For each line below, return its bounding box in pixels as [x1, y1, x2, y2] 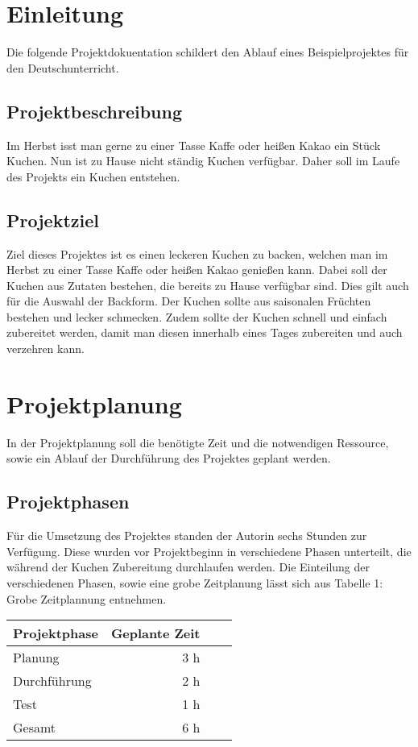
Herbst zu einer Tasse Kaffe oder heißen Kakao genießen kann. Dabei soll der [6, 261, 387, 278]
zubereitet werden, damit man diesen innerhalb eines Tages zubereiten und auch [6, 324, 403, 341]
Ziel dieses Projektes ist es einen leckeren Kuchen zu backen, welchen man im [6, 245, 388, 262]
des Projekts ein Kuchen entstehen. [6, 168, 180, 185]
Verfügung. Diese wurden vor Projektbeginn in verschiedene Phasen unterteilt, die [6, 542, 412, 559]
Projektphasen [6, 489, 130, 514]
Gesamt [13, 718, 56, 737]
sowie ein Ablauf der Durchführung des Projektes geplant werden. [6, 450, 331, 467]
